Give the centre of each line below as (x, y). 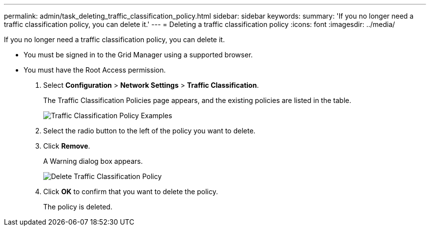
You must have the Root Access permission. (95, 70)
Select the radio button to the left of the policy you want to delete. (149, 131)
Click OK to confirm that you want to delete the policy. (131, 192)
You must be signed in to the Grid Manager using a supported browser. (138, 55)
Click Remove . (67, 146)
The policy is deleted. (78, 207)
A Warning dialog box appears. (93, 161)
